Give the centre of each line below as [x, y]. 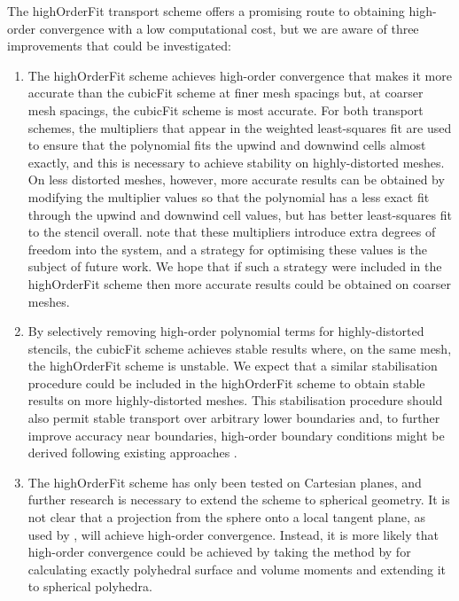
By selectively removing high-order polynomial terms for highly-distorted [226, 331]
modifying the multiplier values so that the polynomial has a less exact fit [229, 196]
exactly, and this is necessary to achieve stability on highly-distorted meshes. [236, 162]
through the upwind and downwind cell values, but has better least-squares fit [240, 214]
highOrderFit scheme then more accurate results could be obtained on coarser [239, 283]
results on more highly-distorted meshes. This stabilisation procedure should [235, 400]
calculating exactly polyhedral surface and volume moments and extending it [237, 569]
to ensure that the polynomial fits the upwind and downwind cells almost [227, 145]
